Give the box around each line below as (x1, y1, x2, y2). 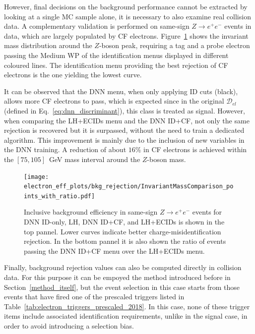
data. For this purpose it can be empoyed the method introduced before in (4, 272, 231, 282)
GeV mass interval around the (49, 154, 140, 164)
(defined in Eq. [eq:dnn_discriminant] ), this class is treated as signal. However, (4, 105, 245, 115)
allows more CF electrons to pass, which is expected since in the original (4, 96, 224, 106)
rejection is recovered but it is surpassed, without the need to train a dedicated (4, 125, 245, 135)
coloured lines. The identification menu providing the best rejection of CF (4, 59, 228, 70)
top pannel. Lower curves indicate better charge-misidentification (24, 226, 221, 236)
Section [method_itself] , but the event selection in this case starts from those (4, 281, 240, 292)
